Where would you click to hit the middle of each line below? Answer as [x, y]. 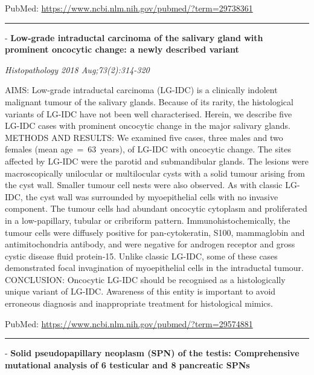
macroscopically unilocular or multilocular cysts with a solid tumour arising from [155, 173]
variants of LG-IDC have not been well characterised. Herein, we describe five [149, 113]
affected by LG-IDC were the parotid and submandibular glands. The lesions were [157, 161]
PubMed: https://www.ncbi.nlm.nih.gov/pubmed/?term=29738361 [129, 8]
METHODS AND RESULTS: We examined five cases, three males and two [144, 137]
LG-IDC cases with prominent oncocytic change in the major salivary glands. [148, 126]
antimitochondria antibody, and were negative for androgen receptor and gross [150, 244]
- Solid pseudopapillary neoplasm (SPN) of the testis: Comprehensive [152, 353]
